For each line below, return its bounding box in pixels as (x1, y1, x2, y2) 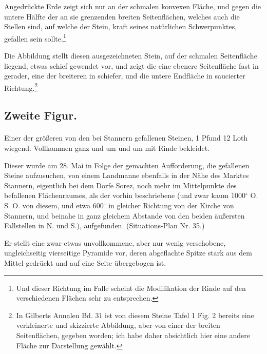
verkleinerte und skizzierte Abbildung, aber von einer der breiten (16, 320, 220, 330)
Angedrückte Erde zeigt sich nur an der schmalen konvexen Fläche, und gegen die (4, 1, 261, 11)
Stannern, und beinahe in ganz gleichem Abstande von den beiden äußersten (4, 210, 245, 221)
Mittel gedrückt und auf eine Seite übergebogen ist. (4, 257, 166, 268)
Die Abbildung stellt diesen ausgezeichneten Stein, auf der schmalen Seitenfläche (4, 50, 257, 61)
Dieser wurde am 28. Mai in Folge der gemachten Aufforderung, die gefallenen (4, 160, 250, 170)
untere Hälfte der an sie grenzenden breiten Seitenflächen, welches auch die (4, 11, 240, 22)
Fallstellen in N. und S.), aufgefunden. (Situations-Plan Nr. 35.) (4, 220, 205, 231)
